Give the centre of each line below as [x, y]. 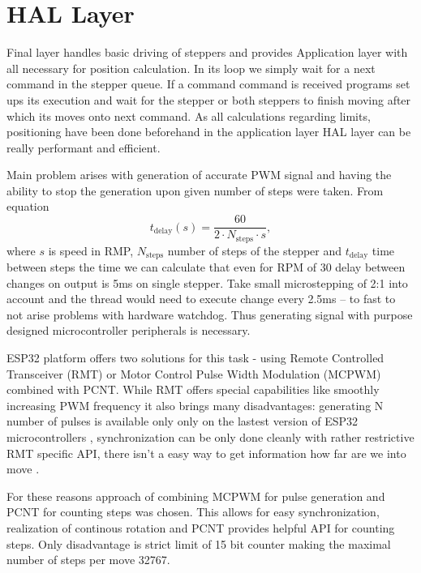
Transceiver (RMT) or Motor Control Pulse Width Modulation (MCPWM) [194, 373]
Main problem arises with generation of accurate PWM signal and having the [199, 175]
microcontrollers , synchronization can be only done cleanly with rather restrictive [210, 436]
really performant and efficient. [84, 147]
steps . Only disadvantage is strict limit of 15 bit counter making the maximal [199, 543]
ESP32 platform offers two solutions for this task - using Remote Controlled [195, 357]
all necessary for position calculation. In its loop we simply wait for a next [191, 68]
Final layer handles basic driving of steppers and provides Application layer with [207, 52]
